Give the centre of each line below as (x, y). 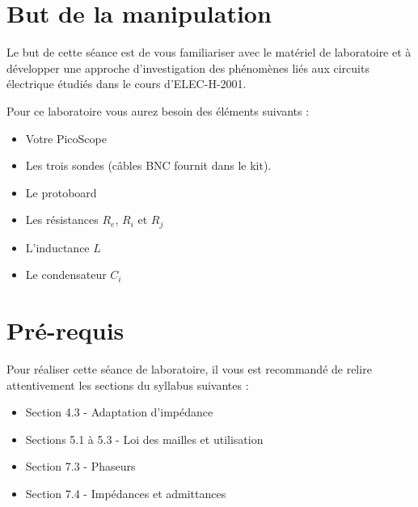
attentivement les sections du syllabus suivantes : (128, 384)
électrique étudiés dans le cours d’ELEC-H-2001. (127, 84)
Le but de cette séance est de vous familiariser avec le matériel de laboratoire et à (209, 52)
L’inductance (57, 247)
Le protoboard (61, 192)
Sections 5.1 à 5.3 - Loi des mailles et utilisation (144, 439)
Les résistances (62, 220)
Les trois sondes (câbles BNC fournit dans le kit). (148, 165)
